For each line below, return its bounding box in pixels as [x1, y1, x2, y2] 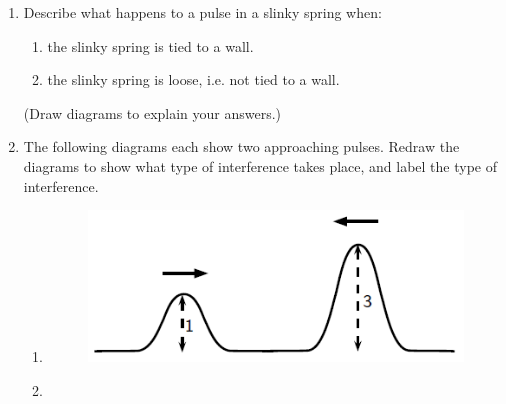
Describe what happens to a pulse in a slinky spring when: [23, 2, 382, 22]
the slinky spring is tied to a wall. [47, 35, 254, 56]
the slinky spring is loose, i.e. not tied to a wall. [47, 69, 340, 90]
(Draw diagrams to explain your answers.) [23, 102, 282, 123]
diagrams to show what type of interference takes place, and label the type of [23, 155, 498, 176]
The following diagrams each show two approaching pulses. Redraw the [23, 136, 460, 157]
